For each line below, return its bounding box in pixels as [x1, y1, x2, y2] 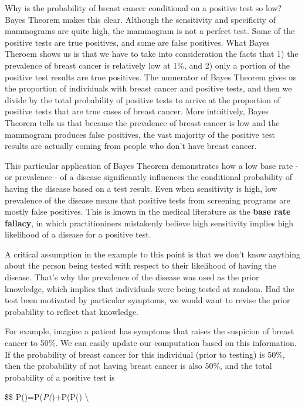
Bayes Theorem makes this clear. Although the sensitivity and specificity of [5, 13, 276, 25]
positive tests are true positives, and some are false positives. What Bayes [5, 36, 270, 48]
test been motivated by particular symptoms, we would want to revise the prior [5, 294, 290, 306]
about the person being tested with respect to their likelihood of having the [5, 259, 276, 272]
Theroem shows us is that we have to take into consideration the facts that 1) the [5, 48, 299, 60]
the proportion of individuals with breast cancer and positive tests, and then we [5, 82, 292, 94]
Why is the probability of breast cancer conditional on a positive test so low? [5, 2, 282, 13]
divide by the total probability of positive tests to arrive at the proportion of [5, 93, 280, 106]
